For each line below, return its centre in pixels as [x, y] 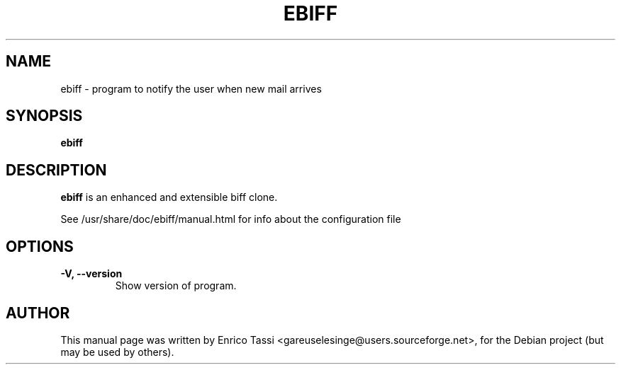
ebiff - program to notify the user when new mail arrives [191, 88]
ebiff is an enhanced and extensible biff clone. [169, 197]
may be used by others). [117, 352]
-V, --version [91, 274]
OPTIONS [40, 246]
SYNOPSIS [44, 116]
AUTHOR [38, 313]
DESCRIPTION [56, 170]
